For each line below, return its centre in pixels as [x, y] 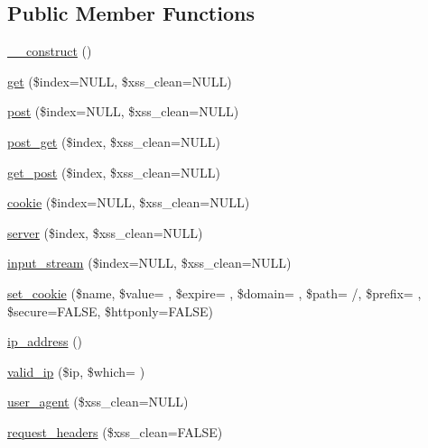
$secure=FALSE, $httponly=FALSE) [111, 311]
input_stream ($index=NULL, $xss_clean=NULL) [149, 263]
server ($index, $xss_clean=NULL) [105, 232]
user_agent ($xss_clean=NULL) [98, 402]
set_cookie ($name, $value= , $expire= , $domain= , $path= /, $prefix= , [214, 293]
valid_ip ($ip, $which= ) [76, 371]
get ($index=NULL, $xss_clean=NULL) [120, 81]
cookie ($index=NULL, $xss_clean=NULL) [129, 202]
